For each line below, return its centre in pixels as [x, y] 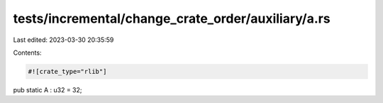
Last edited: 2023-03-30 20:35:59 [63, 40]
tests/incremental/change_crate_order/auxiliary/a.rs [172, 18]
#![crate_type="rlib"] [67, 71]
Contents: [27, 53]
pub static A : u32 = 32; [48, 90]
